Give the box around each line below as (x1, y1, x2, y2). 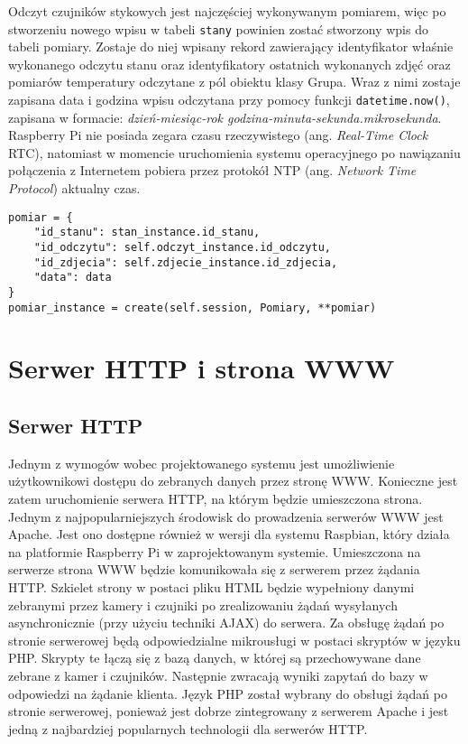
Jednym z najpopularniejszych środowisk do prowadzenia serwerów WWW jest (8, 507, 444, 525)
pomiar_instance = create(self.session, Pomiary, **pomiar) (8, 301, 377, 314)
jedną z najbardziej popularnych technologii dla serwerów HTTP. (8, 719, 368, 738)
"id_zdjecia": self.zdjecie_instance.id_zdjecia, (33, 256, 338, 269)
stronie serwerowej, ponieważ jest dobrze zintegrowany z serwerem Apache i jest (8, 702, 449, 721)
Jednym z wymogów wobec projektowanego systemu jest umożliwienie (8, 453, 395, 472)
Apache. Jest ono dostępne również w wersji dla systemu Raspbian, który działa (8, 525, 450, 544)
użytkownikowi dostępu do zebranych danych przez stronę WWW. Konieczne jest (8, 471, 458, 490)
